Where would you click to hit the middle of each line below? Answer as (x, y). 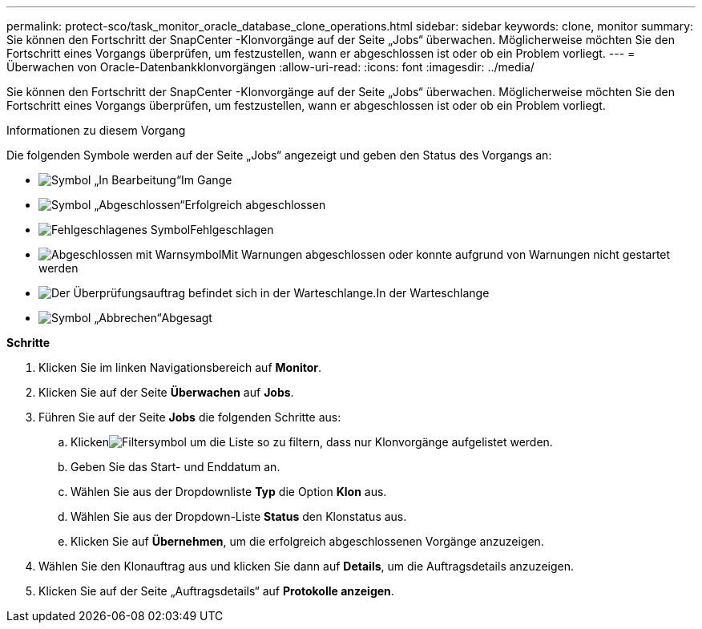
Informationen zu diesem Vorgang (96, 130)
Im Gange (207, 180)
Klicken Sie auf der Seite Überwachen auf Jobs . (166, 392)
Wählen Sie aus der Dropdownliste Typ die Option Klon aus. (229, 492)
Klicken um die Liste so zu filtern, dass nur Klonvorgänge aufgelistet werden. (312, 442)
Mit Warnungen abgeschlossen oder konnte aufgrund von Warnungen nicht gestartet (446, 254)
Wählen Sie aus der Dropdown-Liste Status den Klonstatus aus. (239, 516)
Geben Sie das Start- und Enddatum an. (175, 467)
